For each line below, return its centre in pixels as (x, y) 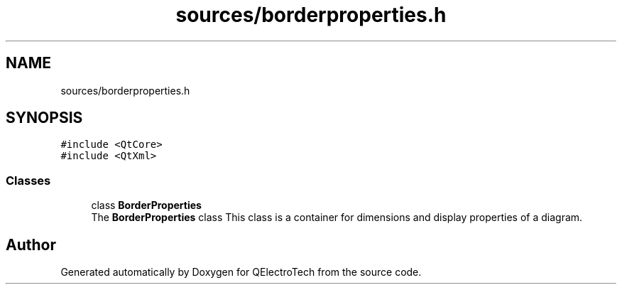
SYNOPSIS (44, 118)
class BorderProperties (146, 205)
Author (31, 245)
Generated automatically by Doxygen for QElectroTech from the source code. (241, 272)
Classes (28, 180)
